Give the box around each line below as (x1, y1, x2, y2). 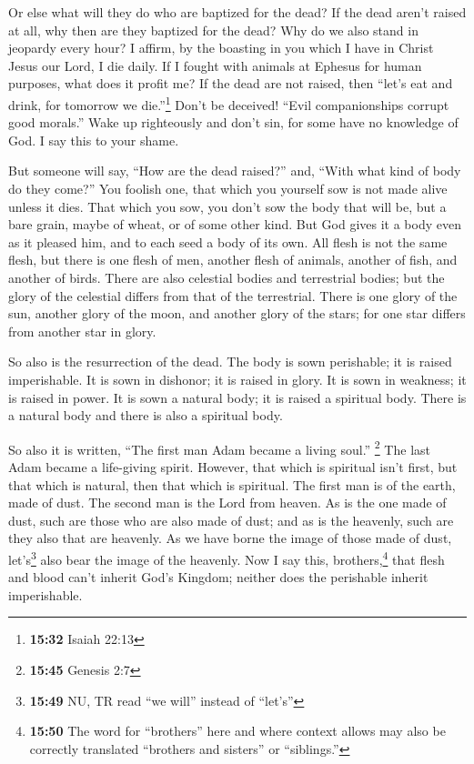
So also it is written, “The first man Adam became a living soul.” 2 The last (8, 437, 430, 458)
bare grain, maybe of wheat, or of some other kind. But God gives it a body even (8, 215, 461, 234)
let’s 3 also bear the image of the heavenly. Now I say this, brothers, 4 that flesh (8, 547, 445, 568)
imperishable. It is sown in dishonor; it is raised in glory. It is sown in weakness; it (8, 369, 467, 388)
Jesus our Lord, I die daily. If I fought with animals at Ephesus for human (8, 55, 422, 75)
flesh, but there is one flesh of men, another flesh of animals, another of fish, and (8, 250, 458, 269)
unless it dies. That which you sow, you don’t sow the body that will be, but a (8, 196, 447, 216)
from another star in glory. (8, 321, 156, 340)
